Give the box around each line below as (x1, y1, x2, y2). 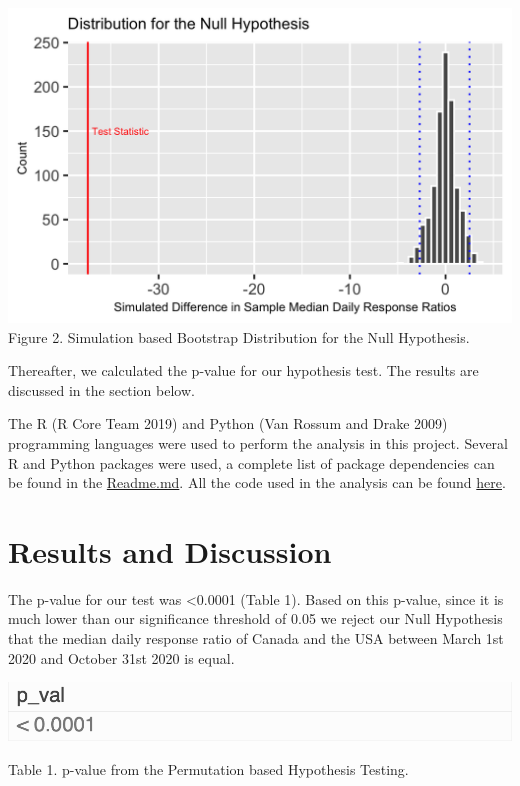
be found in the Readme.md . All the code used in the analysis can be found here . (8, 472, 506, 493)
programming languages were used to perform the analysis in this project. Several (8, 432, 508, 453)
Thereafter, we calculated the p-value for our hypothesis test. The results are (8, 360, 479, 381)
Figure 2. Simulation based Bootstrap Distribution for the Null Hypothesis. (8, 326, 470, 347)
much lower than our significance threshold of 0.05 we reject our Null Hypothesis (8, 608, 503, 629)
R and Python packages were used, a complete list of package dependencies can (8, 452, 495, 473)
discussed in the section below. (8, 379, 195, 400)
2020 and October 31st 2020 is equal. (8, 647, 235, 668)
